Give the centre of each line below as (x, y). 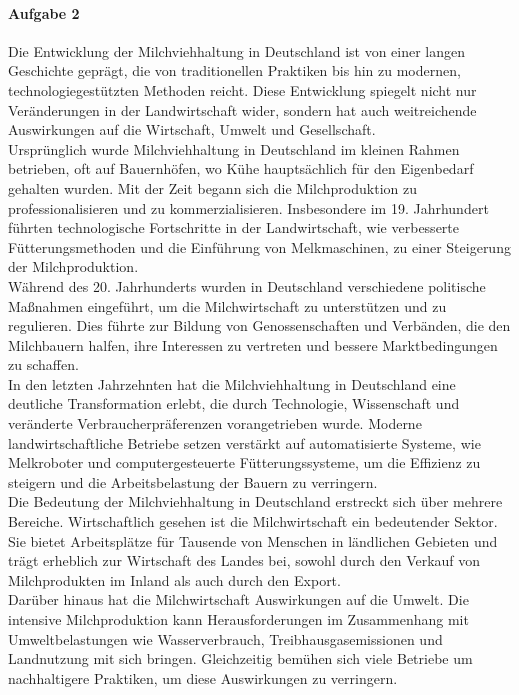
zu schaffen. (43, 364)
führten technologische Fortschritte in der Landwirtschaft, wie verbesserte (233, 227)
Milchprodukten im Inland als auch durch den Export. (174, 579)
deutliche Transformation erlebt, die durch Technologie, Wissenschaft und (234, 403)
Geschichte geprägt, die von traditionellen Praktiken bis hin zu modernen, (234, 70)
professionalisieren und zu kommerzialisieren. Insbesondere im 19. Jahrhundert (248, 207)
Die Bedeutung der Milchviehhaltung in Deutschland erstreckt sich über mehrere (255, 501)
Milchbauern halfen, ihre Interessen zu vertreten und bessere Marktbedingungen (253, 344)
